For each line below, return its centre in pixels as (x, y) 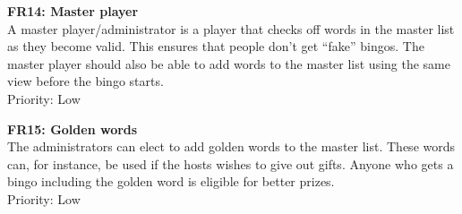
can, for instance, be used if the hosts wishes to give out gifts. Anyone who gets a (231, 163)
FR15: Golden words (73, 128)
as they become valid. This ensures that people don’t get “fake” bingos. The (216, 46)
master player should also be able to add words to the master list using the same (229, 63)
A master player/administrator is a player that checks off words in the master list (231, 28)
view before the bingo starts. (86, 81)
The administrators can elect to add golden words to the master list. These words (231, 146)
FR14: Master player (73, 11)
